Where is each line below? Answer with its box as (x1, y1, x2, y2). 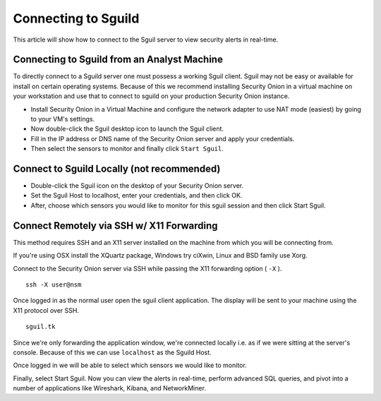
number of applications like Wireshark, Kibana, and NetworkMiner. (13, 384, 206, 393)
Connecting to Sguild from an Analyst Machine (13, 54, 224, 66)
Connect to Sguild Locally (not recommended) (13, 163, 221, 174)
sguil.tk (25, 323, 56, 331)
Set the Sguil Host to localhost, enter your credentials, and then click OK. (30, 191, 243, 200)
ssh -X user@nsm (25, 280, 82, 289)
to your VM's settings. (30, 115, 95, 124)
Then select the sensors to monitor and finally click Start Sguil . (30, 145, 224, 153)
